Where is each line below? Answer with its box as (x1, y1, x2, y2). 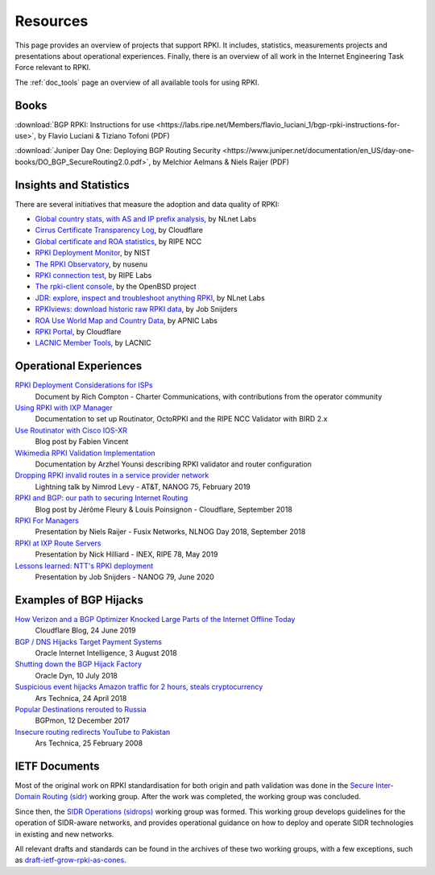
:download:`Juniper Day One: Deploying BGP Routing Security (14, 146, 222, 156)
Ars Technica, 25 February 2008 (35, 738, 143, 749)
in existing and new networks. (14, 829, 114, 839)
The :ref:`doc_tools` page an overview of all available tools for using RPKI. (14, 77, 259, 87)
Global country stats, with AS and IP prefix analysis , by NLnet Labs (35, 214, 257, 224)
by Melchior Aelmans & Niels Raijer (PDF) (152, 157, 290, 167)
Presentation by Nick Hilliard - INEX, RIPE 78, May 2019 (35, 549, 218, 559)
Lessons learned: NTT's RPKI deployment (14, 561, 154, 570)
